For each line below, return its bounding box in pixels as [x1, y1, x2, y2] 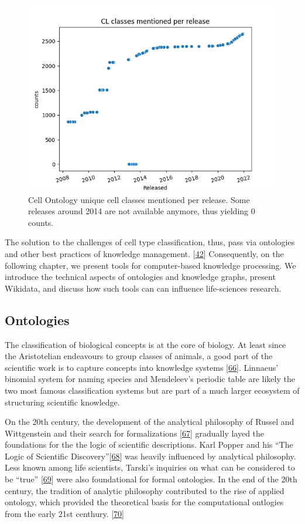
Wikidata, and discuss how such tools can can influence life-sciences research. [5, 282, 282, 294]
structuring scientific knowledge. [5, 395, 120, 408]
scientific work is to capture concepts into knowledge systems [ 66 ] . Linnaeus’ [5, 361, 279, 373]
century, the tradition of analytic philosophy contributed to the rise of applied [5, 484, 285, 496]
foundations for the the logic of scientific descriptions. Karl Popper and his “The [5, 438, 293, 451]
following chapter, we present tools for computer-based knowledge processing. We [5, 259, 296, 271]
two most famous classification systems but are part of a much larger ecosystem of [5, 384, 300, 396]
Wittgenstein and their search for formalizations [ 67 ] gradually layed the [5, 427, 265, 439]
